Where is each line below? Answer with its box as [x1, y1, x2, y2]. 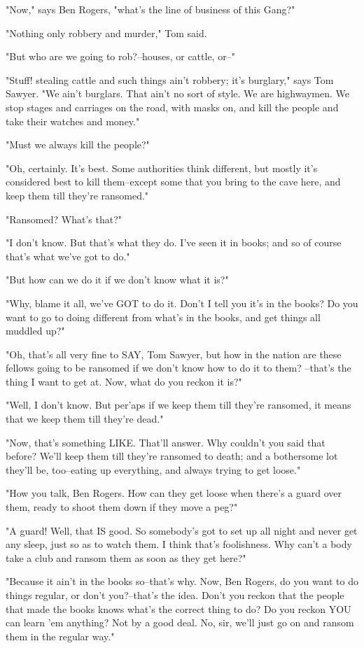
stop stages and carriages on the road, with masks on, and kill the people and [6, 99, 339, 114]
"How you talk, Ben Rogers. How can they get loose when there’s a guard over [6, 486, 342, 500]
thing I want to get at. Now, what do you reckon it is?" [6, 374, 242, 388]
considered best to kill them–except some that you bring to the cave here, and [6, 174, 341, 189]
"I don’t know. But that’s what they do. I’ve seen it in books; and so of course [6, 235, 342, 250]
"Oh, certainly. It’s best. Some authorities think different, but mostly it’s [6, 160, 318, 175]
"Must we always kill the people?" [6, 137, 150, 152]
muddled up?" [6, 323, 65, 338]
